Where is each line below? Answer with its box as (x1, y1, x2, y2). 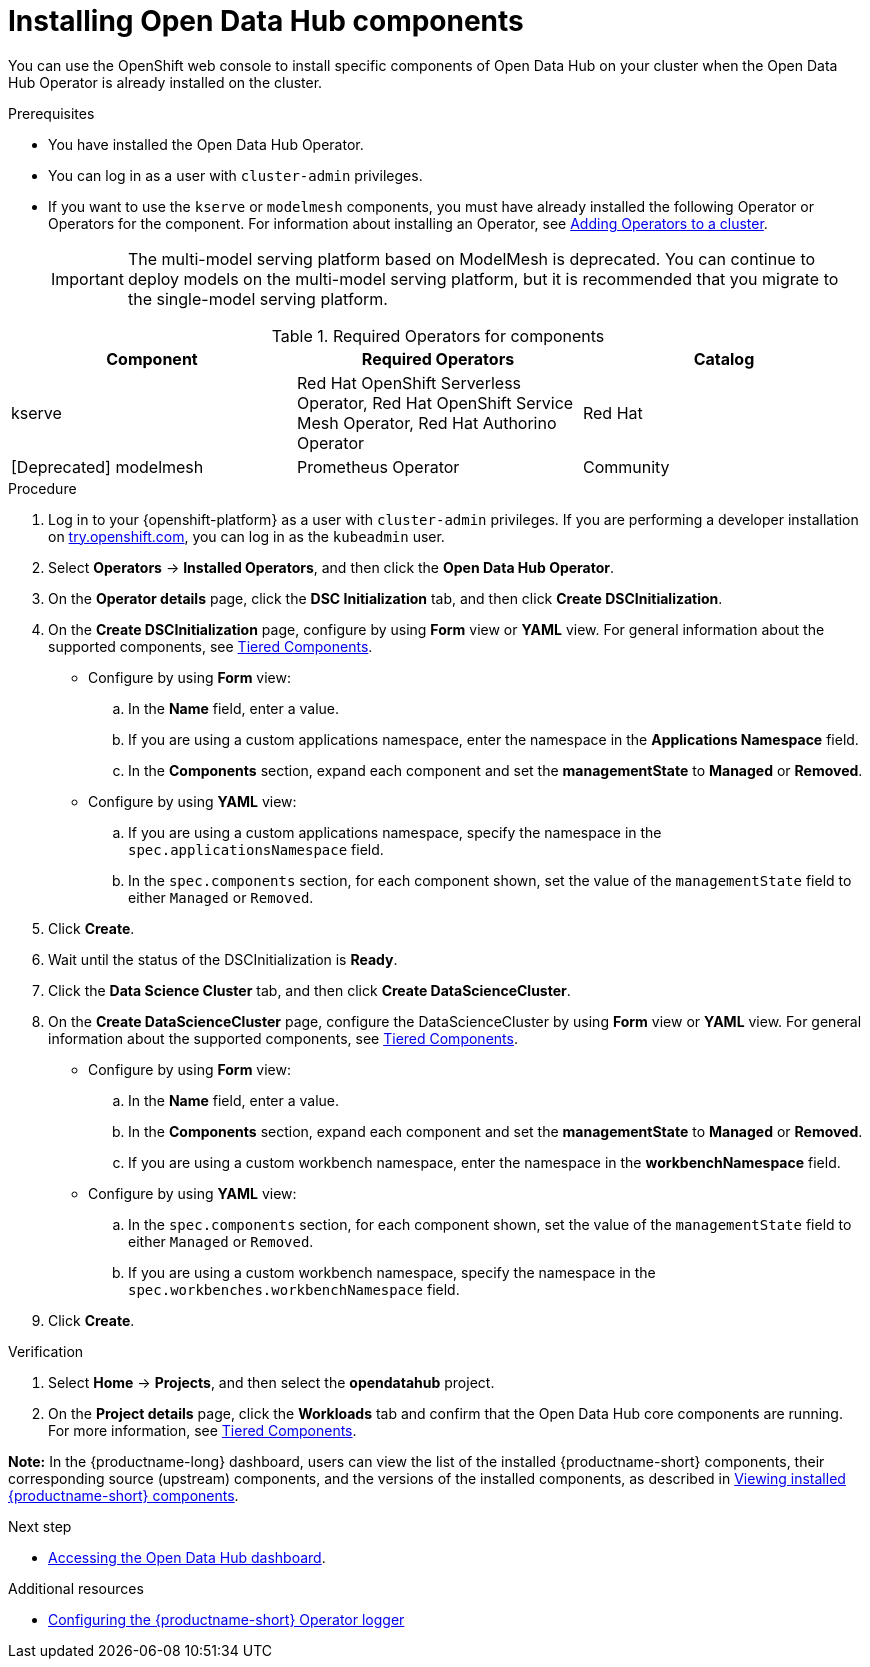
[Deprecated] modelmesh (11, 456, 204, 477)
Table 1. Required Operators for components (271, 325, 605, 346)
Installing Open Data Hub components (8, 4, 524, 38)
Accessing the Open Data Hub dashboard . (48, 1548, 326, 1566)
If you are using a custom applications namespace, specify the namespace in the (128, 823, 662, 841)
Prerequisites (8, 104, 95, 122)
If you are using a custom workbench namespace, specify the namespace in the (128, 1263, 656, 1281)
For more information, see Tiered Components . (48, 1421, 357, 1439)
